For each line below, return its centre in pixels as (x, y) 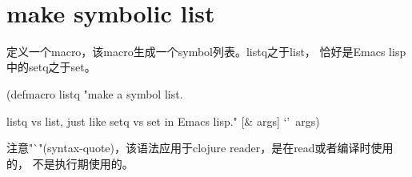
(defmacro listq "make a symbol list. (95, 93)
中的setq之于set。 (51, 67)
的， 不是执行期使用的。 (70, 163)
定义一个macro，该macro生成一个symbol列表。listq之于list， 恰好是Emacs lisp (206, 51)
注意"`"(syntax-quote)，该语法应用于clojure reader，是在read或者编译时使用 (200, 148)
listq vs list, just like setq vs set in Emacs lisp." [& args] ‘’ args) (163, 121)
